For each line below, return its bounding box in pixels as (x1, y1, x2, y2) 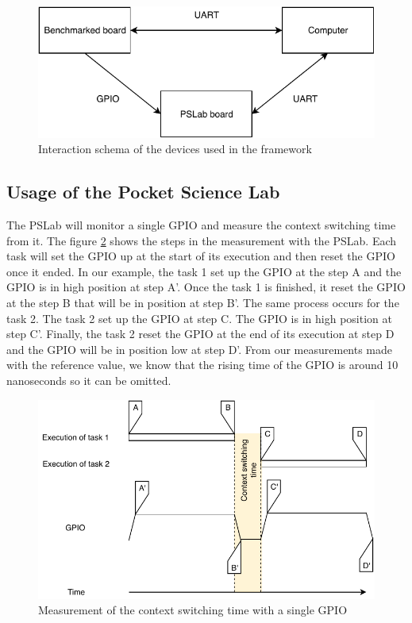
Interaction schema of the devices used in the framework (38, 140, 312, 157)
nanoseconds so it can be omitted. (6, 371, 171, 388)
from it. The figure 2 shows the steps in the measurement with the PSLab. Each (6, 232, 397, 248)
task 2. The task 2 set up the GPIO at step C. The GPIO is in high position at (6, 310, 392, 326)
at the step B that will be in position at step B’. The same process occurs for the (6, 294, 399, 310)
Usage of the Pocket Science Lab (6, 179, 280, 204)
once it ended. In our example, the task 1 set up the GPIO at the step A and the (6, 263, 402, 279)
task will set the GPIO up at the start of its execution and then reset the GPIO (6, 248, 395, 264)
